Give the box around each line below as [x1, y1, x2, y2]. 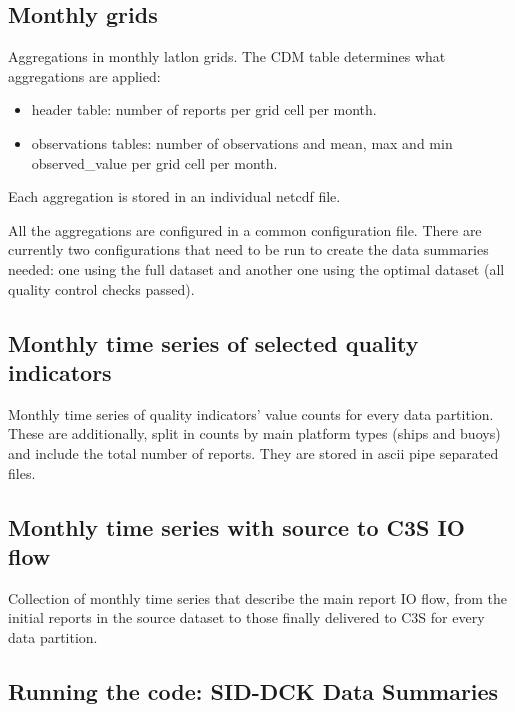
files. [8, 462, 36, 483]
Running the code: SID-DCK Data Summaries [8, 675, 499, 706]
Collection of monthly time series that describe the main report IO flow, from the [8, 587, 507, 608]
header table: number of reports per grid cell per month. [31, 99, 377, 120]
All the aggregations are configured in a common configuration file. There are [8, 219, 482, 240]
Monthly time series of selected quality [8, 327, 419, 358]
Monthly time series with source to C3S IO [8, 511, 465, 542]
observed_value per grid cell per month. [31, 152, 278, 173]
